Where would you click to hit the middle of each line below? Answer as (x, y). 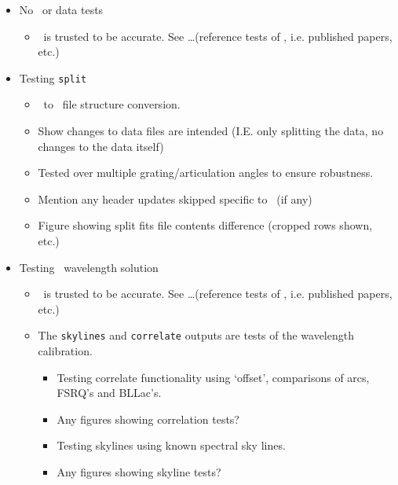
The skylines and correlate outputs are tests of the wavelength (196, 335)
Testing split (53, 77)
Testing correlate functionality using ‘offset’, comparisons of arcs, (213, 377)
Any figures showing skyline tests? (139, 472)
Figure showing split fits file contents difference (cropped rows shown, (205, 225)
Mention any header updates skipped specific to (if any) (175, 198)
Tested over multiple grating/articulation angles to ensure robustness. (206, 173)
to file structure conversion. (112, 104)
